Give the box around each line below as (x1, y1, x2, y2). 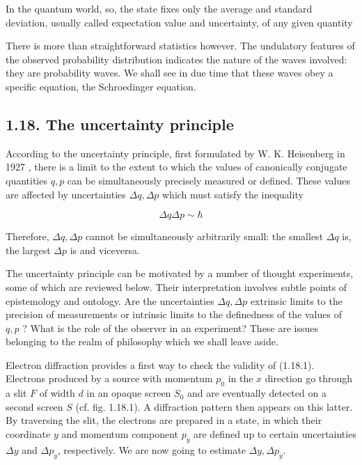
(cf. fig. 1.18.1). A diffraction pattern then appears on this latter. (75, 399, 353, 413)
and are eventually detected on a (187, 386, 326, 400)
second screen (6, 399, 63, 413)
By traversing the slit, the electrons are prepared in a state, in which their (6, 413, 322, 427)
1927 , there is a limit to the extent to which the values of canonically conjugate (6, 159, 347, 174)
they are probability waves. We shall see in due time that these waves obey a (6, 65, 333, 80)
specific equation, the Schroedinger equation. (6, 79, 196, 93)
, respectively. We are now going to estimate (57, 442, 246, 457)
